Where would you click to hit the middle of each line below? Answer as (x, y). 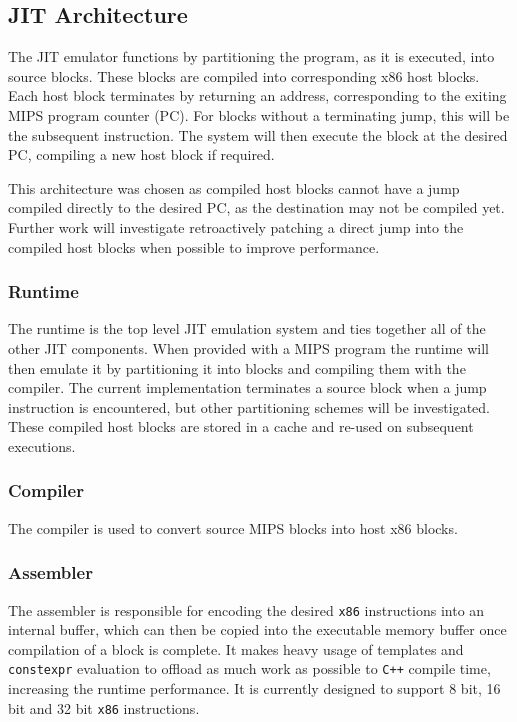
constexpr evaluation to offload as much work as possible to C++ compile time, (249, 668)
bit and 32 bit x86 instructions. (104, 707)
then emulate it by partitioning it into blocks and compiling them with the (237, 367)
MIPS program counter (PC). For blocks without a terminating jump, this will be (259, 114)
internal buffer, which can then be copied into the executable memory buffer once (257, 629)
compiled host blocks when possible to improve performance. (194, 246)
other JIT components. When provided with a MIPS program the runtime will (248, 347)
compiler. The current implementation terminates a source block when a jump (247, 387)
